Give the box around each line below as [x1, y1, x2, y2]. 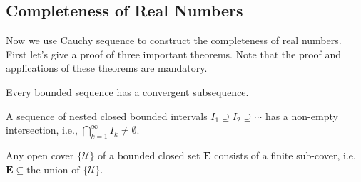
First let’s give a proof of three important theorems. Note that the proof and [6, 46, 342, 61]
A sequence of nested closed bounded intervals [6, 108, 208, 123]
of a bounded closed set [98, 147, 200, 162]
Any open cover [6, 147, 74, 162]
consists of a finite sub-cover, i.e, [214, 147, 356, 162]
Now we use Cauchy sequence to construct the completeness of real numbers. [6, 33, 342, 48]
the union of [26, 165, 80, 176]
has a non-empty [265, 108, 338, 123]
